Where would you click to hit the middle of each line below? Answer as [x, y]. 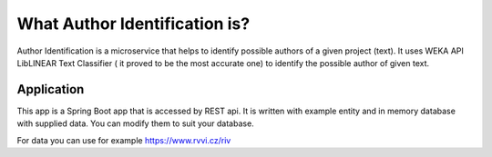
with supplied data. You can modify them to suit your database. [135, 123]
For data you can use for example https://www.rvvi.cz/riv [124, 140]
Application [51, 89]
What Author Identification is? [133, 24]
